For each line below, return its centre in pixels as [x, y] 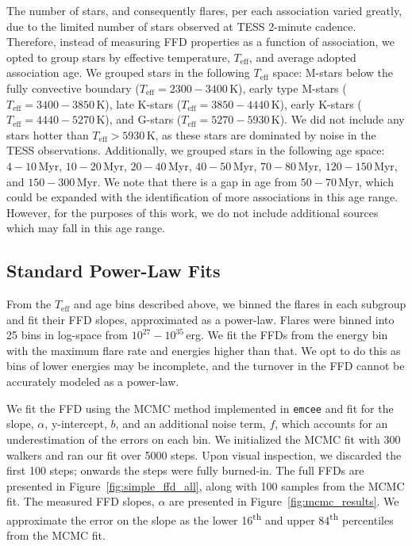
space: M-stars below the [333, 73]
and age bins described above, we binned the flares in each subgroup [240, 304]
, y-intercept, [76, 424]
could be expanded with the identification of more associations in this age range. [202, 197]
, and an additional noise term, [191, 424]
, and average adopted [302, 57]
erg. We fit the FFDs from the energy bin [287, 335]
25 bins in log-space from [67, 335]
